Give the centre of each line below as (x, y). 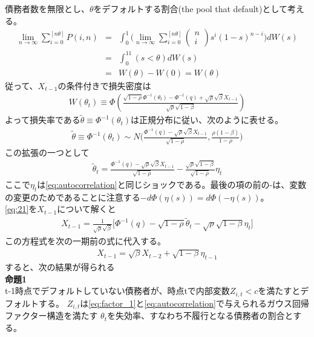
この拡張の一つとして (47, 152)
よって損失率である (43, 120)
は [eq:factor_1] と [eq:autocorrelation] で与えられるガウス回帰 (195, 303)
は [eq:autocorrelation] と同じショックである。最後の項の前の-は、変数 (172, 185)
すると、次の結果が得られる (60, 267)
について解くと (87, 209)
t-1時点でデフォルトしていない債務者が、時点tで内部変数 (117, 291)
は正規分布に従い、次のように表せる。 (207, 120)
